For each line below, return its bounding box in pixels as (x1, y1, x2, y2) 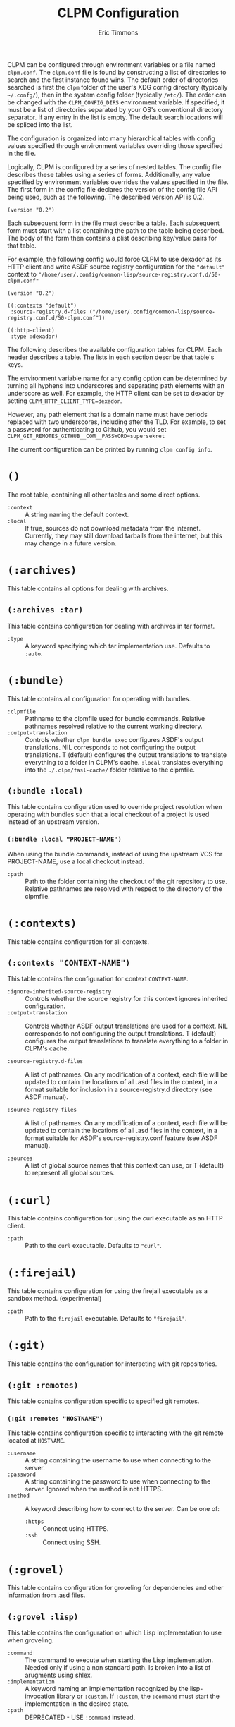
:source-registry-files (7, 1106, 77, 1114)
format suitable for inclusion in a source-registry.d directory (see (25, 1085, 212, 1094)
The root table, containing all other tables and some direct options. (7, 490, 201, 499)
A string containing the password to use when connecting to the (25, 1477, 211, 1486)
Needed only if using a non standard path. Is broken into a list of (25, 1664, 211, 1672)
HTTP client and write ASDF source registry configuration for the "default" (7, 262, 225, 271)
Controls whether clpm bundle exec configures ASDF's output (25, 735, 204, 744)
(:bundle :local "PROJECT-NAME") (7, 835, 122, 844)
